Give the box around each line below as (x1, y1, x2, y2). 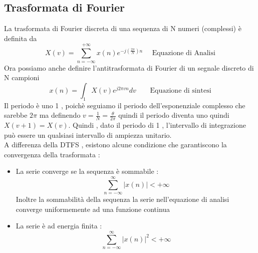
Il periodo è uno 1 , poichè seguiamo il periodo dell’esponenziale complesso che (4, 100, 245, 110)
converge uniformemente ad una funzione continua (16, 203, 170, 214)
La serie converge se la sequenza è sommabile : (16, 166, 159, 176)
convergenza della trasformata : (4, 149, 100, 159)
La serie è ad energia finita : (16, 220, 102, 231)
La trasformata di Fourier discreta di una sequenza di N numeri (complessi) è (4, 23, 241, 34)
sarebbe (4, 110, 28, 120)
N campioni (4, 72, 40, 83)
